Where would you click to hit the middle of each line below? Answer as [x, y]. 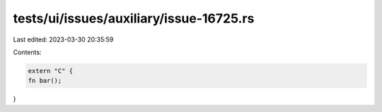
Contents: [27, 52]
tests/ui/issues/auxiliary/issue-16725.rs [134, 18]
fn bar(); [45, 81]
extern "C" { [51, 71]
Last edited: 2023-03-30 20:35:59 [63, 39]
